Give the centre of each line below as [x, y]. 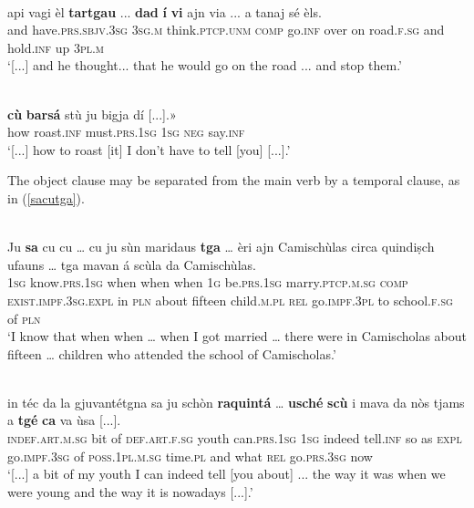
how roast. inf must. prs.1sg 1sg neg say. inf [126, 132]
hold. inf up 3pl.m [56, 47]
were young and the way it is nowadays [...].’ [130, 491]
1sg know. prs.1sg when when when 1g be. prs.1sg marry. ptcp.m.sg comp [208, 282]
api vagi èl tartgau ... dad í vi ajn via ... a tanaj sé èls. [165, 11]
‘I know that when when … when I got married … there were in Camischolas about [237, 336]
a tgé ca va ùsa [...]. [64, 420]
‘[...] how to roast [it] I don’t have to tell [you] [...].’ [149, 149]
